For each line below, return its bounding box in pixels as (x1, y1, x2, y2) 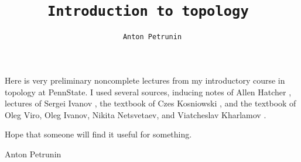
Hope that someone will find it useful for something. (5, 128, 192, 140)
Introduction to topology (47, 3, 249, 20)
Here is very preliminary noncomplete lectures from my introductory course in (5, 74, 285, 86)
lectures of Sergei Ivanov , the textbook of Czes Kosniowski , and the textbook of (5, 97, 296, 109)
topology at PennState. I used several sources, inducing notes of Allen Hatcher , (5, 85, 292, 98)
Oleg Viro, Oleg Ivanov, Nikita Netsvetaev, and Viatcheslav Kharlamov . (5, 108, 266, 120)
